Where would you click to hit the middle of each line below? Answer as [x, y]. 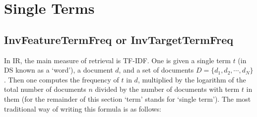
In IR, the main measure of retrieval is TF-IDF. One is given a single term [117, 60]
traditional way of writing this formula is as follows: [83, 108]
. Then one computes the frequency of [62, 79]
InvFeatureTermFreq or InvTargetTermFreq [119, 39]
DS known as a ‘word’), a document [59, 70]
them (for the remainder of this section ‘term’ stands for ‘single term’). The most [128, 98]
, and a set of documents [156, 70]
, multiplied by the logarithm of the [192, 79]
